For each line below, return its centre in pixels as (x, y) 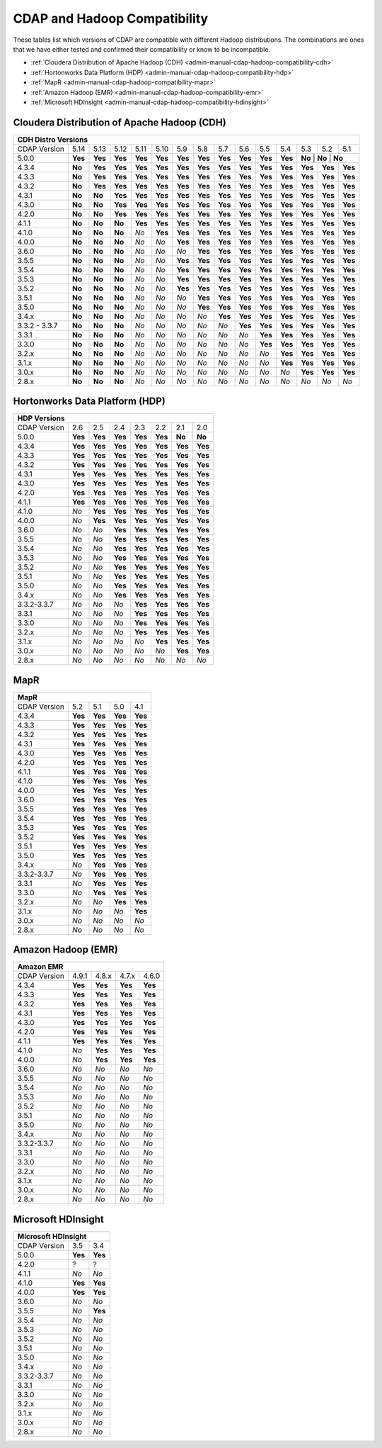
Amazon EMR (40, 967)
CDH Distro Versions (53, 140)
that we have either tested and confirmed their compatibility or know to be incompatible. (142, 49)
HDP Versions (41, 418)
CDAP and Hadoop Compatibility (111, 18)
